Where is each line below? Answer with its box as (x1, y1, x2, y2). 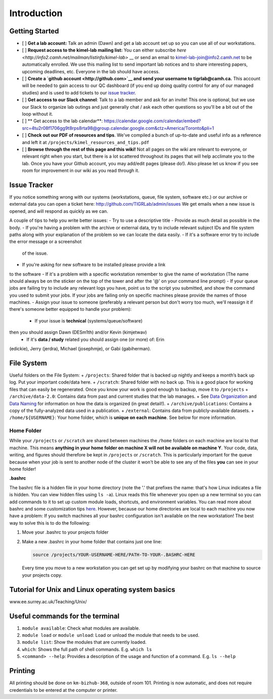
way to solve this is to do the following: (9, 520, 90, 526)
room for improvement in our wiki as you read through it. (22, 167, 140, 174)
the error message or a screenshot (9, 239, 82, 245)
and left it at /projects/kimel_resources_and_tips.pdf (22, 139, 149, 145)
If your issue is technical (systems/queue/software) (34, 317, 143, 323)
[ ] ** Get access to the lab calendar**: (22, 118, 103, 124)
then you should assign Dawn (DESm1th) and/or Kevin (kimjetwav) (9, 329, 147, 336)
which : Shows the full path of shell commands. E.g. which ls (22, 646, 152, 652)
